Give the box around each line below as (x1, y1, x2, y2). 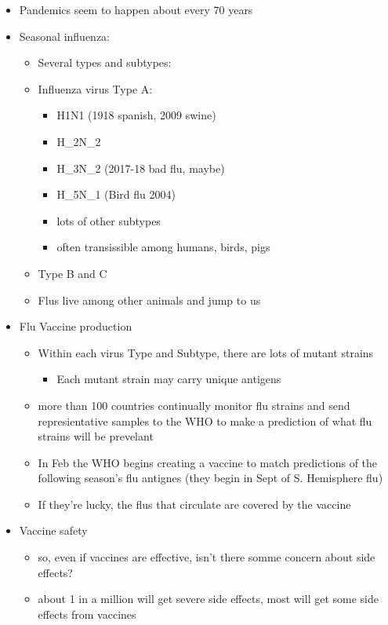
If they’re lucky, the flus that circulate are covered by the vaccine (38, 495, 351, 512)
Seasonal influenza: (19, 27, 111, 44)
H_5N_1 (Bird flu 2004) (56, 186, 176, 203)
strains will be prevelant (38, 428, 154, 444)
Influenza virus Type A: (38, 80, 153, 97)
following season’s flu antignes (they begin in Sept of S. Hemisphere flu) (38, 470, 383, 486)
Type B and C (38, 265, 107, 281)
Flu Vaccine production (19, 318, 132, 334)
